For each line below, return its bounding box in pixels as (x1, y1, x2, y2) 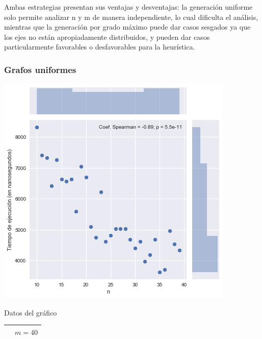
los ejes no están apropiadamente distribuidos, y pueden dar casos (4, 31, 210, 42)
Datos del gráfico (4, 307, 57, 318)
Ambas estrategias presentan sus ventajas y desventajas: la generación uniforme (4, 2, 253, 12)
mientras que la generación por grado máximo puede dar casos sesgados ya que (4, 21, 251, 32)
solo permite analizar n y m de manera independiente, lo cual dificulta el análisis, (4, 11, 258, 22)
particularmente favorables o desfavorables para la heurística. (4, 41, 195, 52)
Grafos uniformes (4, 63, 76, 76)
